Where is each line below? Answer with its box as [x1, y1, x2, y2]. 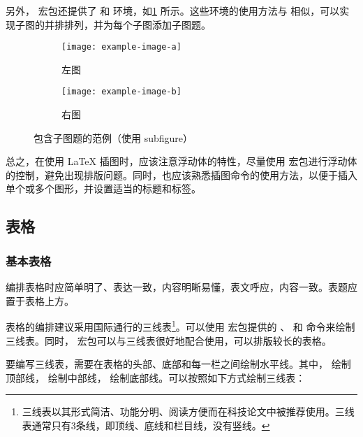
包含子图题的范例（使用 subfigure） [34, 130, 193, 145]
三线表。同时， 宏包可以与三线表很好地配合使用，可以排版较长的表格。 [6, 333, 332, 348]
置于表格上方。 [6, 293, 74, 308]
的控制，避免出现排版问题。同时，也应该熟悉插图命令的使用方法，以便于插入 [6, 167, 357, 182]
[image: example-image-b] [61, 87, 181, 97]
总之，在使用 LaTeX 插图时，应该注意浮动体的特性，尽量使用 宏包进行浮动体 [6, 154, 357, 169]
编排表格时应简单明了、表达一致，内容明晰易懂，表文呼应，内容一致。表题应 [6, 280, 357, 294]
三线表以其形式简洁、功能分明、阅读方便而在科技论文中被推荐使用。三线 [22, 404, 355, 419]
